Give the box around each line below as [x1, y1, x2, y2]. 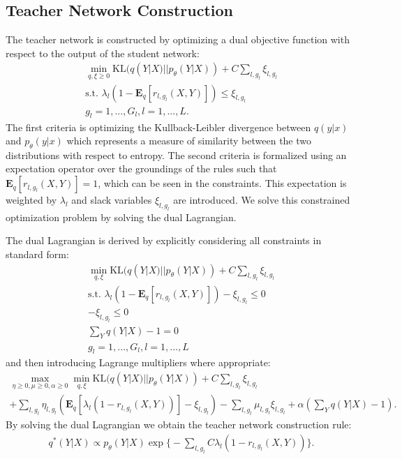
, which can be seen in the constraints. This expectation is [98, 176, 347, 190]
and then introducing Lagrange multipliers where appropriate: [6, 355, 271, 370]
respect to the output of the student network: [6, 45, 200, 60]
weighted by [6, 193, 57, 207]
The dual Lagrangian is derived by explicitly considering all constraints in [6, 233, 322, 248]
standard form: [6, 247, 69, 262]
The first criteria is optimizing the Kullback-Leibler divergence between [6, 119, 311, 134]
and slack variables [71, 193, 152, 207]
